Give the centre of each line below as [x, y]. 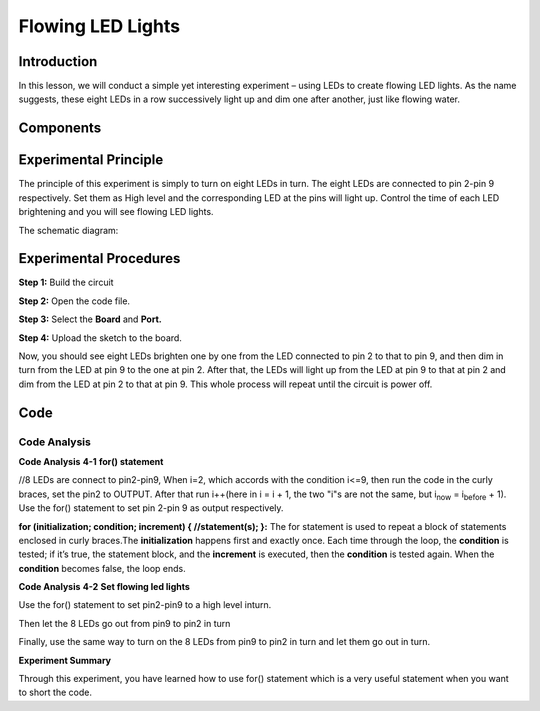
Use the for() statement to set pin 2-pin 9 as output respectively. [151, 508]
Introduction [58, 61]
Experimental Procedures [99, 258]
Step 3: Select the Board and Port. [90, 319]
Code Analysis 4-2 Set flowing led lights [104, 587]
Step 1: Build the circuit [66, 282]
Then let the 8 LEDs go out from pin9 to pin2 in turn [124, 623]
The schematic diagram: [68, 230]
